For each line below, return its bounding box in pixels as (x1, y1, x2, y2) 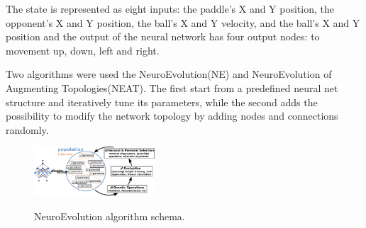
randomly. (6, 122, 49, 137)
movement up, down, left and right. (6, 42, 160, 57)
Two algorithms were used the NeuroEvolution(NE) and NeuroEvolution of (6, 67, 332, 81)
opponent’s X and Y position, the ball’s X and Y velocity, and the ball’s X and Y (6, 15, 360, 30)
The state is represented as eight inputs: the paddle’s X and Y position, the (6, 1, 334, 16)
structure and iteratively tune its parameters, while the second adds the (6, 94, 318, 109)
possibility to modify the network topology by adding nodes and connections (6, 108, 338, 123)
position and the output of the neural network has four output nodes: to (6, 29, 320, 44)
